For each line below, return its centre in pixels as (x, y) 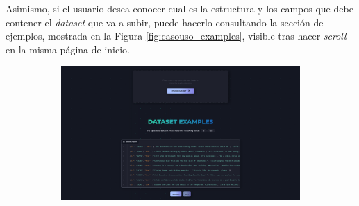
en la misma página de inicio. (68, 49)
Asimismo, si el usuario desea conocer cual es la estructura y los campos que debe (179, 8)
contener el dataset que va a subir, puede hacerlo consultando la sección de (165, 22)
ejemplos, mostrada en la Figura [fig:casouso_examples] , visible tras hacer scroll (176, 36)
